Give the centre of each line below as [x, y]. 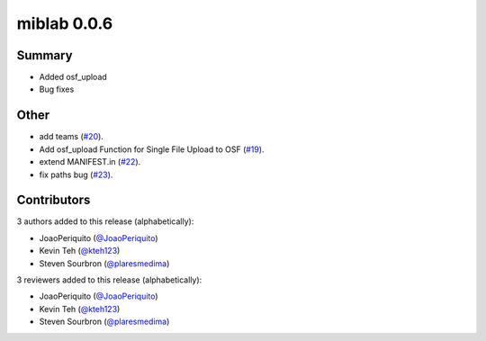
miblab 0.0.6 [65, 23]
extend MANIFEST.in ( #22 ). [90, 162]
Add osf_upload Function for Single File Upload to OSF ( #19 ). [152, 149]
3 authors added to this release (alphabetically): [105, 221]
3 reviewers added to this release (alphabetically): [109, 280]
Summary [45, 55]
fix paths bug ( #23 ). [76, 175]
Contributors [54, 200]
